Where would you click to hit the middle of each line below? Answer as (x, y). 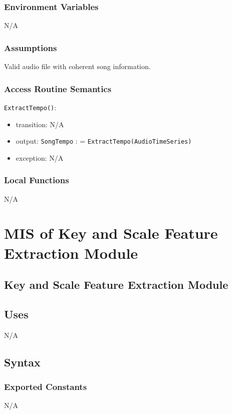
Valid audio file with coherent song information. (77, 66)
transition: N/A (40, 124)
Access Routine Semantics (58, 88)
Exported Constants (46, 386)
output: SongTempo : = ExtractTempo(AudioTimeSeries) (104, 141)
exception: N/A (40, 157)
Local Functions (37, 180)
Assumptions (31, 47)
